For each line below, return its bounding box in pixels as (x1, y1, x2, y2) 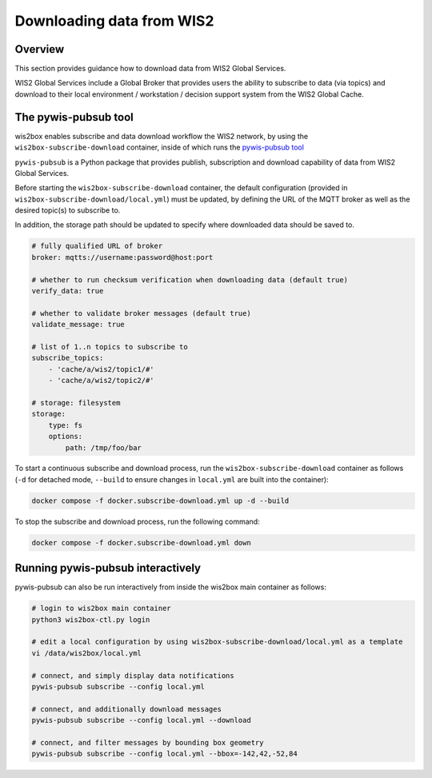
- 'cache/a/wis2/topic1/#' (48, 365, 155, 373)
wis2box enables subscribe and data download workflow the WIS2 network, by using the (14, 131, 308, 141)
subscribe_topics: (31, 353, 104, 363)
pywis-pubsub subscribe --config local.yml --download (31, 716, 251, 725)
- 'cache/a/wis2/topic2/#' (48, 376, 155, 385)
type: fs (48, 421, 83, 429)
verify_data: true (31, 286, 104, 296)
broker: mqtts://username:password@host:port (31, 253, 214, 261)
